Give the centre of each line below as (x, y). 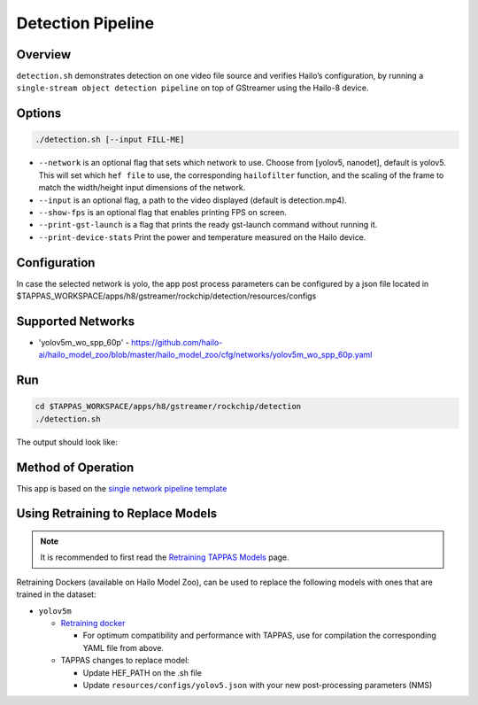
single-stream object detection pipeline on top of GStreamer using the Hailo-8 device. (193, 88)
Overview (44, 54)
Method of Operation (75, 467)
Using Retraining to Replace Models (117, 514)
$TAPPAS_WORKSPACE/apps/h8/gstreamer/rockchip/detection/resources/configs (166, 296)
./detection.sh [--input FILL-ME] (110, 140)
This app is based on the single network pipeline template (122, 488)
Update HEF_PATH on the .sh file (143, 672)
